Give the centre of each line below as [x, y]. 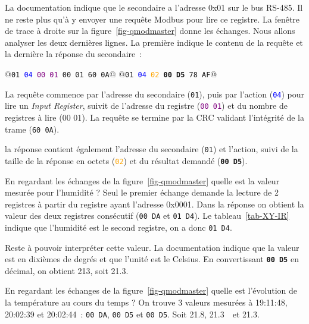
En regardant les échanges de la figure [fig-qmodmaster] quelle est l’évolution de [151, 290]
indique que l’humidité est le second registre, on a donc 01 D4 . [118, 227]
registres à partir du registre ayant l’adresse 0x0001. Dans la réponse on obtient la [154, 204]
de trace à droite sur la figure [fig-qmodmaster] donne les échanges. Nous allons [150, 31]
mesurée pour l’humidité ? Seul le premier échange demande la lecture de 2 [142, 192]
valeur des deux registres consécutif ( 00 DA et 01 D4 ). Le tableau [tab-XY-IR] [147, 216]
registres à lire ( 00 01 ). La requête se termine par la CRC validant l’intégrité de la [154, 117]
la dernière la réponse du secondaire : [74, 54]
